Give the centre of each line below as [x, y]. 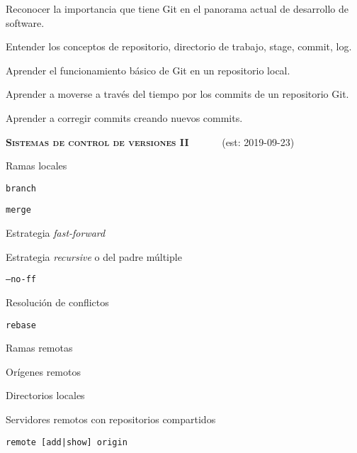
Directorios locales [45, 395]
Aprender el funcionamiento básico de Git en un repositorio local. [148, 70]
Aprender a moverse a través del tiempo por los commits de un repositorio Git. [177, 94]
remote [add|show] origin [67, 442]
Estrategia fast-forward [56, 233]
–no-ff [21, 280]
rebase [21, 325]
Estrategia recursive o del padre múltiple [94, 256]
